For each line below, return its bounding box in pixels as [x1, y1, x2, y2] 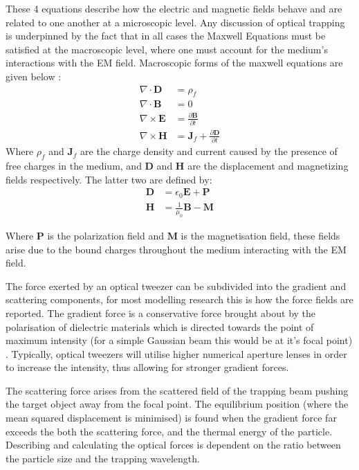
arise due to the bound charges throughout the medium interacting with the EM [6, 242, 347, 256]
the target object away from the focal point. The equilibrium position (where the [6, 397, 349, 411]
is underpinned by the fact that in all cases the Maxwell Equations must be [6, 28, 326, 43]
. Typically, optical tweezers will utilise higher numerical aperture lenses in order [6, 346, 347, 361]
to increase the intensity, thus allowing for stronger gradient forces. [6, 360, 289, 374]
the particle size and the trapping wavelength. [6, 451, 200, 465]
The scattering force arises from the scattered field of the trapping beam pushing [6, 383, 349, 397]
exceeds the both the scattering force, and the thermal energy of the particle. [6, 424, 333, 438]
